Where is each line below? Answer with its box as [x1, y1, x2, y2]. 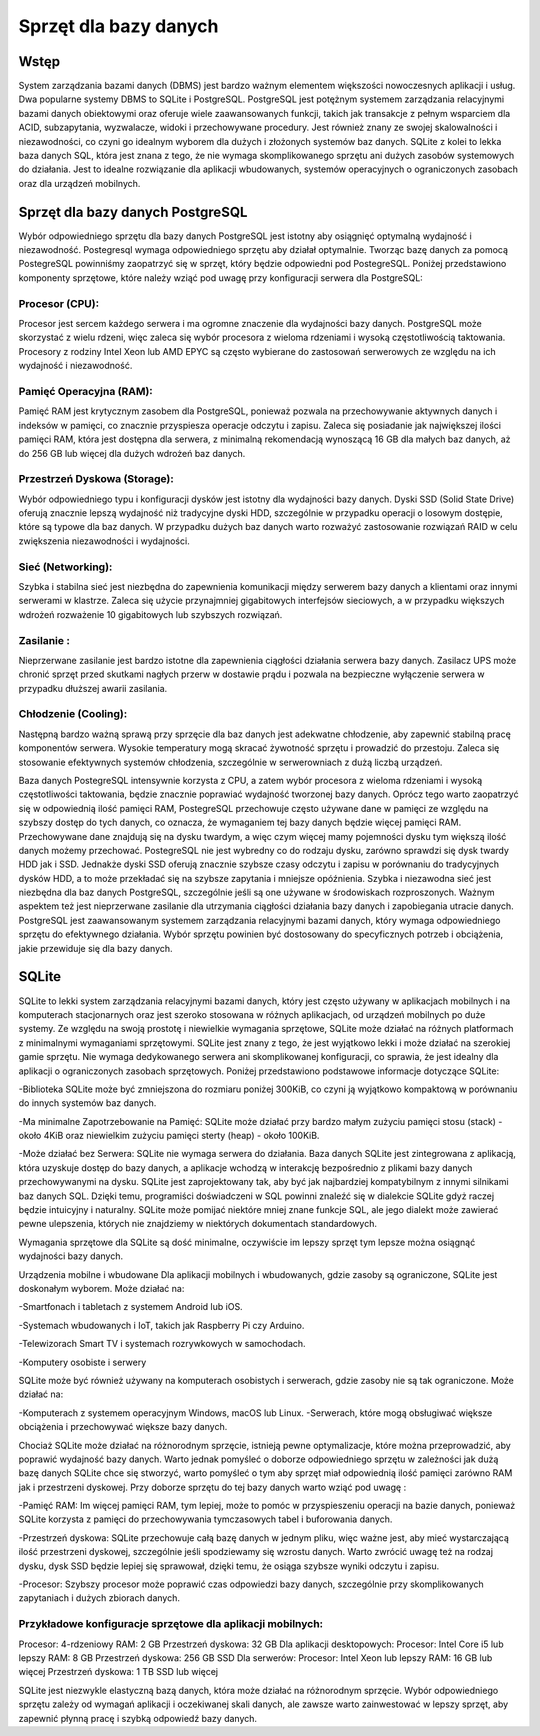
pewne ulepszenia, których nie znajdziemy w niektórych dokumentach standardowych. [18, 1218, 377, 1230]
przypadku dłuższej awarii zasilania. [18, 682, 168, 694]
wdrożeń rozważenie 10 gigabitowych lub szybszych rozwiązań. [18, 608, 283, 620]
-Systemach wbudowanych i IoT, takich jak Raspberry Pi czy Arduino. [18, 1319, 305, 1331]
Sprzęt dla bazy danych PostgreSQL [18, 203, 248, 220]
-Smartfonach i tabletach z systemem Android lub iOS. [18, 1301, 244, 1313]
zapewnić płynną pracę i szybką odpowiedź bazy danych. [18, 1712, 258, 1724]
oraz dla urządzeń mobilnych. [18, 177, 141, 189]
